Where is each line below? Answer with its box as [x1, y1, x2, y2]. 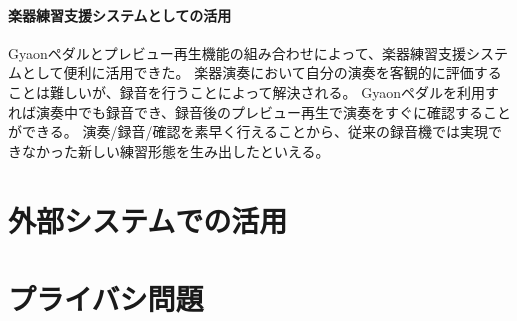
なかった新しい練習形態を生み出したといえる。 [21, 140, 330, 161]
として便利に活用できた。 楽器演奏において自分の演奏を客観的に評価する [21, 62, 502, 83]
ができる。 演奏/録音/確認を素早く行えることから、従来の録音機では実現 [8, 121, 488, 142]
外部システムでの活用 [8, 199, 288, 240]
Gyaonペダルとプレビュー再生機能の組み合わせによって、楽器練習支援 [8, 42, 466, 63]
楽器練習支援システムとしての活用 [8, 4, 232, 25]
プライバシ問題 [8, 277, 204, 318]
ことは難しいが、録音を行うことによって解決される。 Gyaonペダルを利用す [8, 81, 500, 102]
